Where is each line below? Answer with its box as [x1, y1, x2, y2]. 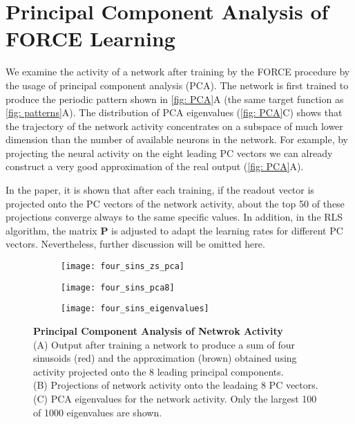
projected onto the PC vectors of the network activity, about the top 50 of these [6, 196, 345, 210]
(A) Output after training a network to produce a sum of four [33, 337, 296, 351]
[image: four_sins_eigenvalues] [61, 304, 209, 314]
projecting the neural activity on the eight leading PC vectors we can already [6, 145, 333, 160]
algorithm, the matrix [6, 223, 97, 237]
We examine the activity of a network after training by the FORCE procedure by [6, 64, 350, 79]
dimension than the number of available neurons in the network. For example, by [6, 132, 348, 147]
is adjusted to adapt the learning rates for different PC [111, 223, 343, 237]
